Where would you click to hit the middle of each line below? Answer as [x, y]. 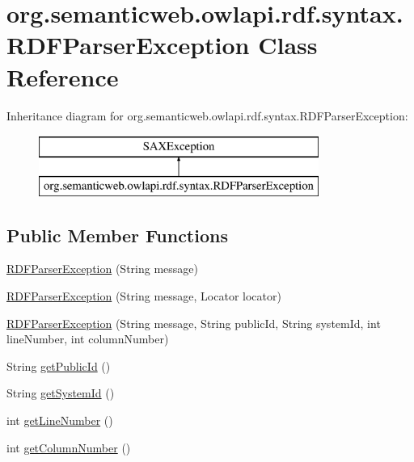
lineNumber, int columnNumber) [88, 339]
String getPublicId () [59, 365]
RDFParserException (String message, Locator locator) [144, 296]
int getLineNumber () [60, 420]
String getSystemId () [61, 393]
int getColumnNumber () [69, 447]
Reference [63, 76]
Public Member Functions [117, 235]
